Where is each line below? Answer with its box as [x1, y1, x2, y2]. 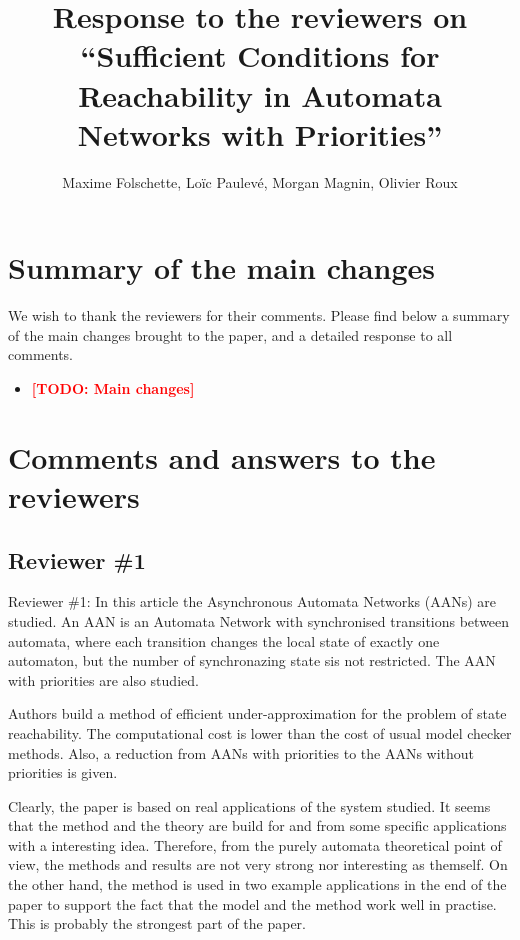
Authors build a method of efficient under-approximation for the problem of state [8, 703, 507, 724]
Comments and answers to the [8, 436, 436, 477]
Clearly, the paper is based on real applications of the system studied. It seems [8, 795, 491, 816]
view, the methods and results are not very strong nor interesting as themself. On [8, 854, 508, 875]
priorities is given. [8, 762, 118, 783]
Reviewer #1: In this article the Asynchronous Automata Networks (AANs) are [8, 591, 496, 612]
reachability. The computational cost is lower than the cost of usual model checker [8, 722, 512, 743]
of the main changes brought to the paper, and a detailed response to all [8, 324, 453, 345]
